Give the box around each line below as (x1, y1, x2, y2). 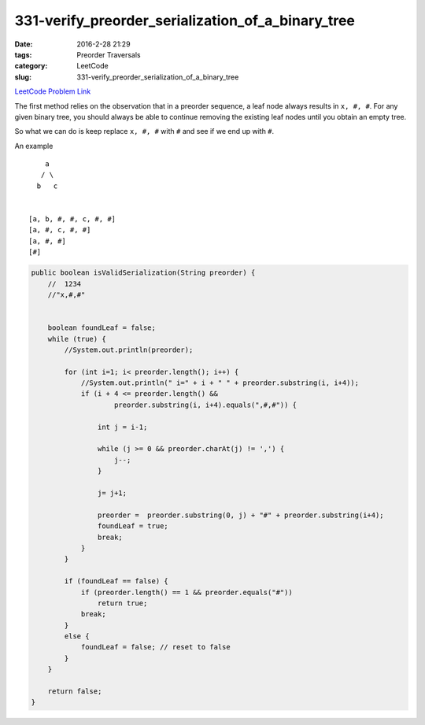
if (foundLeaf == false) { (64, 577, 168, 586)
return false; (47, 687, 102, 696)
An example (14, 141, 54, 150)
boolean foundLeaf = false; (47, 324, 157, 332)
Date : (14, 39, 33, 49)
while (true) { (47, 335, 106, 343)
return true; (97, 598, 148, 608)
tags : (14, 50, 32, 59)
